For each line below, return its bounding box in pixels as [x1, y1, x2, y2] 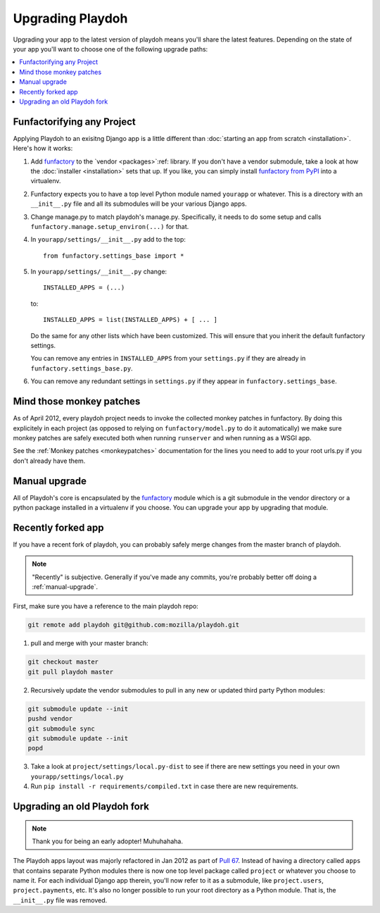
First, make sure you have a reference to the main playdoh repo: [13, 602, 198, 611]
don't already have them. [13, 456, 86, 465]
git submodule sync [27, 724, 95, 733]
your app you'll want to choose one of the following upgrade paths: [13, 44, 208, 53]
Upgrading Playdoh [13, 11, 128, 26]
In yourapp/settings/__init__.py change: [30, 268, 167, 276]
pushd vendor [27, 715, 73, 723]
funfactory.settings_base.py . [30, 364, 133, 373]
